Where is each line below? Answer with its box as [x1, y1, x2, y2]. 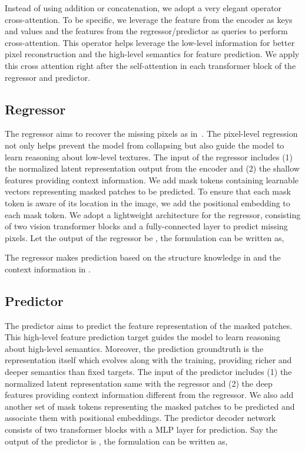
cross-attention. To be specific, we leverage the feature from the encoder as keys [5, 13, 293, 25]
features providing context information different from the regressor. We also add [5, 389, 294, 401]
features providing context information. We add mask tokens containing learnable [5, 173, 299, 186]
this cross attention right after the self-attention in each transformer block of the [5, 59, 296, 71]
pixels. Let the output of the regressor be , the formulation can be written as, [5, 231, 284, 243]
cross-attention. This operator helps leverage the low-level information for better [5, 36, 295, 48]
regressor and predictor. [5, 71, 91, 83]
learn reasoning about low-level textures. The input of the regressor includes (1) [5, 150, 293, 163]
